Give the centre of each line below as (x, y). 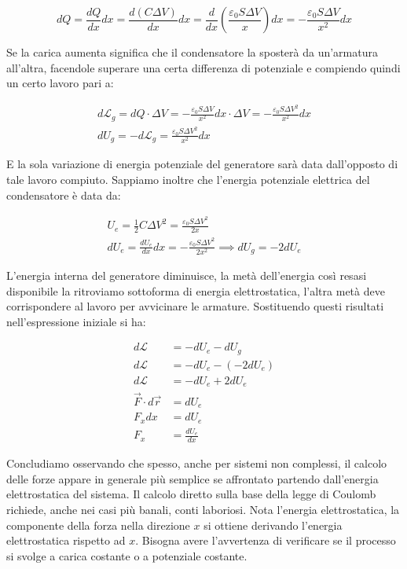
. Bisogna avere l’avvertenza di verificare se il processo (266, 540)
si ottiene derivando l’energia (273, 525)
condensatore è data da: (64, 195)
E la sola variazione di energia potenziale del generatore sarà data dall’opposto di (202, 164)
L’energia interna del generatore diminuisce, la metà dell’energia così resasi (187, 275)
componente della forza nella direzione (98, 525)
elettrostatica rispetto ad (66, 540)
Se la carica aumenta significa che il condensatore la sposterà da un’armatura (192, 52)
